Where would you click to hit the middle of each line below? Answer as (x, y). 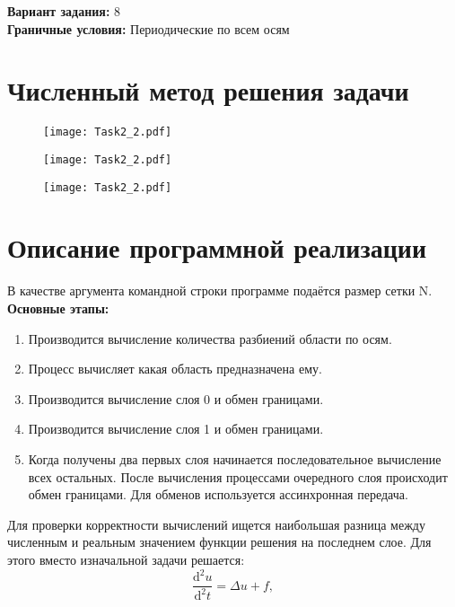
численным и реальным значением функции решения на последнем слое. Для (219, 542)
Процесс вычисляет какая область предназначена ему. (175, 369)
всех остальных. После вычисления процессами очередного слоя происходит (238, 476)
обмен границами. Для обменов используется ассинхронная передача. (218, 494)
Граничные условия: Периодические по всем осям (149, 28)
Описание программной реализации (217, 247)
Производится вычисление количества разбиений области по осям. (210, 338)
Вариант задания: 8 (64, 11)
